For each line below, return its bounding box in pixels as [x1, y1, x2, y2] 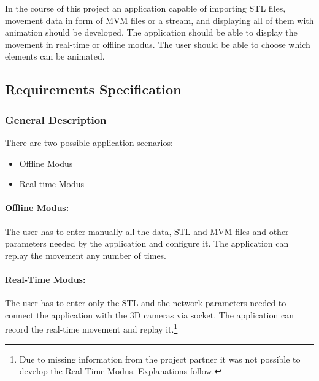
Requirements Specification [5, 80, 182, 99]
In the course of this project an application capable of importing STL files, [5, 2, 286, 14]
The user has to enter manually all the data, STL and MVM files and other [5, 225, 289, 237]
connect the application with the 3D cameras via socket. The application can [5, 308, 294, 321]
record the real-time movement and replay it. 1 [5, 321, 178, 335]
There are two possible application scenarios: [5, 136, 173, 148]
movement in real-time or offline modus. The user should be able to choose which [5, 37, 310, 50]
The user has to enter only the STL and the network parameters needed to [5, 296, 286, 309]
